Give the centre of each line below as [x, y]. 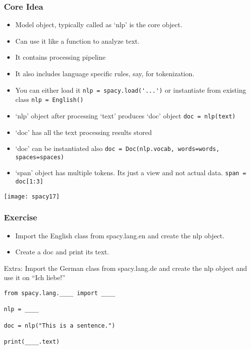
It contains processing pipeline [60, 57]
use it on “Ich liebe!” [35, 277]
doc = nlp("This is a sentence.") [60, 325]
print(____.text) [32, 341]
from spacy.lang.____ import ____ [60, 293]
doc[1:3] [29, 182]
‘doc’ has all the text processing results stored [84, 132]
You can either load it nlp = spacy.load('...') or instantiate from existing [131, 90]
